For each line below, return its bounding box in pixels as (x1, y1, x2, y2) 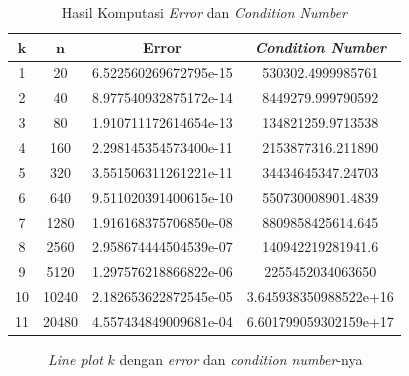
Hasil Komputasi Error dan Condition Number (61, 2, 347, 22)
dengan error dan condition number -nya (119, 348, 363, 369)
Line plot (48, 348, 103, 369)
